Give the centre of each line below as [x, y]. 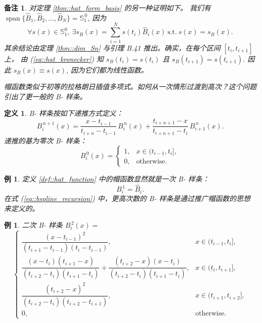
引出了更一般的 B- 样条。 [45, 96]
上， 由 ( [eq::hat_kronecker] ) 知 [54, 58]
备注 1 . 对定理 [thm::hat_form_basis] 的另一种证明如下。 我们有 [107, 8]
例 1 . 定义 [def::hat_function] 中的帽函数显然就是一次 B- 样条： [107, 179]
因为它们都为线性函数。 [109, 69]
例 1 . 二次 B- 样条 [33, 225]
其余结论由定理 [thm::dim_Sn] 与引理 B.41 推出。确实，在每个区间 [112, 47]
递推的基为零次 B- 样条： [45, 140]
